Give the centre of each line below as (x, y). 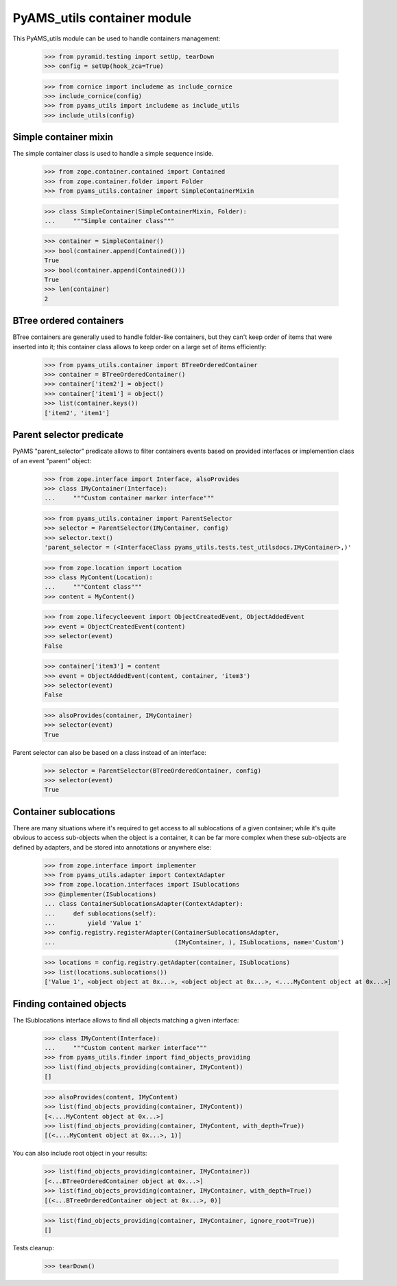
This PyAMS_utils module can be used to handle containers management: (117, 38)
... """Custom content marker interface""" (125, 1048)
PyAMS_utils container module (102, 18)
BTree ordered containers (68, 321)
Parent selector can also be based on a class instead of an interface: (110, 752)
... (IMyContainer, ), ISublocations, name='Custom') (194, 942)
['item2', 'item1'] (77, 413)
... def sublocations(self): (100, 913)
